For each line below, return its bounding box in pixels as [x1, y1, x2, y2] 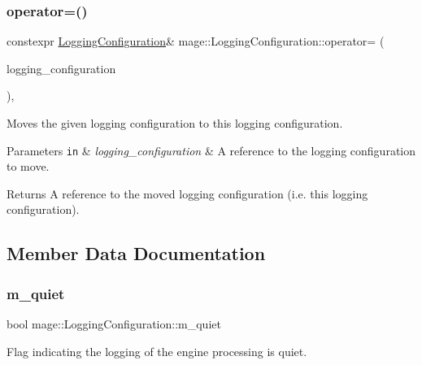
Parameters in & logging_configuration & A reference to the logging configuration [7, 141, 416, 159]
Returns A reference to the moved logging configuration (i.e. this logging [7, 185, 368, 202]
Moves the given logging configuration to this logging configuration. [7, 115, 343, 131]
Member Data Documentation [7, 241, 266, 266]
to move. [7, 158, 50, 175]
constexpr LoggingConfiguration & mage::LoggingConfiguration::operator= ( [7, 33, 385, 50]
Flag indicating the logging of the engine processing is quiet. [7, 342, 307, 359]
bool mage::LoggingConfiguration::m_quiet [7, 315, 221, 332]
